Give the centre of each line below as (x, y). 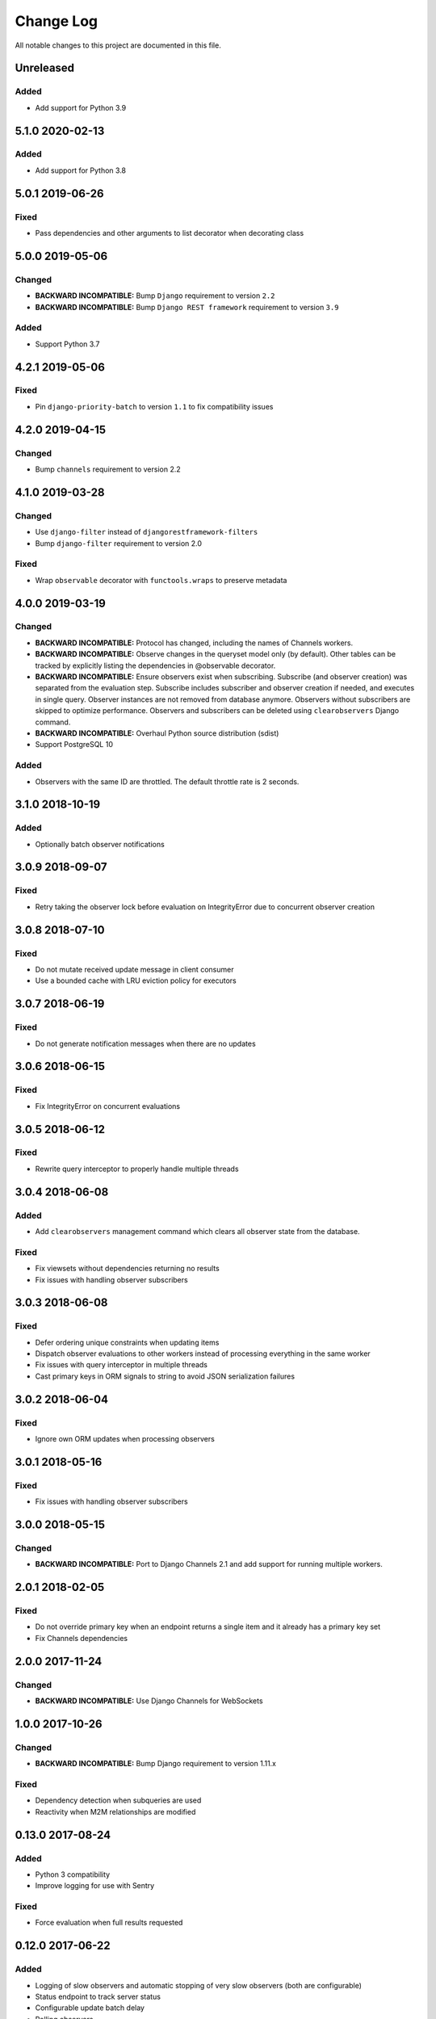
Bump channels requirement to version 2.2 (108, 469)
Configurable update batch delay (90, 2008)
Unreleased (45, 68)
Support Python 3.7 (67, 344)
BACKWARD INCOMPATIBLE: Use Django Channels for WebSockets (149, 1701)
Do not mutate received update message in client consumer (134, 969)
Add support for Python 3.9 (81, 107)
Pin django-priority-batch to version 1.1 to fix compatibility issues (154, 406)
